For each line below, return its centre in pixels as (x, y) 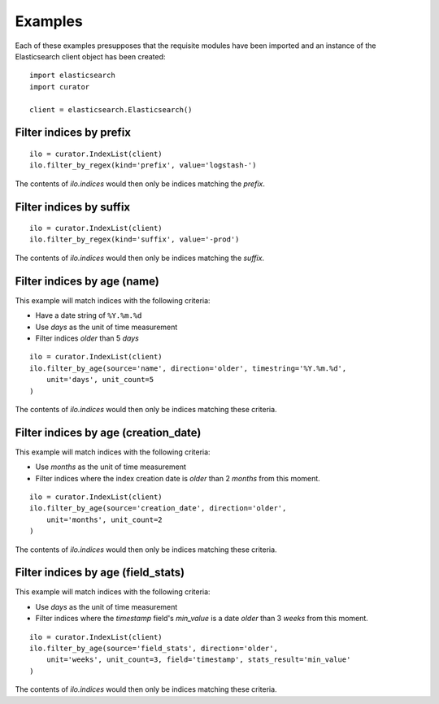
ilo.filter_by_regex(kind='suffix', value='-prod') (135, 239)
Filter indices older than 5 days (87, 338)
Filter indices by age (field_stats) (100, 573)
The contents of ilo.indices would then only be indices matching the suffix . (139, 258)
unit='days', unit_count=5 (100, 380)
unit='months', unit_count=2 (104, 519)
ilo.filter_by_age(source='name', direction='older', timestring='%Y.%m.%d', (188, 368)
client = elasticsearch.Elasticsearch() (111, 109)
